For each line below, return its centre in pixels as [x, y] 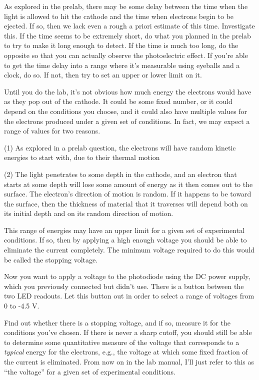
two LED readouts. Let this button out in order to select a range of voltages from [129, 296]
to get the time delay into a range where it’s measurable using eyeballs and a [122, 65]
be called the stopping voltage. [51, 259]
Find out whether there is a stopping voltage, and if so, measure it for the [117, 322]
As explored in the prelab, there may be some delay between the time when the [126, 6]
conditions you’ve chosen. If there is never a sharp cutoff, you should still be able [128, 332]
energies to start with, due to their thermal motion [82, 157]
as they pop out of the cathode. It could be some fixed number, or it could [118, 101]
